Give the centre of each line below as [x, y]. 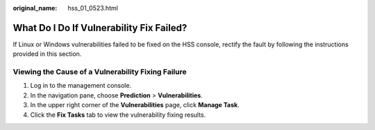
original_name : [35, 8]
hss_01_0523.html [93, 8]
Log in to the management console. [81, 86]
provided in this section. [47, 54]
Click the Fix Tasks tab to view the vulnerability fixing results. [118, 115]
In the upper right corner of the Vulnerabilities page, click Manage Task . [135, 105]
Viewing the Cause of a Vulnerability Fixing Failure [100, 72]
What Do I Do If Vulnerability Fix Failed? [100, 28]
